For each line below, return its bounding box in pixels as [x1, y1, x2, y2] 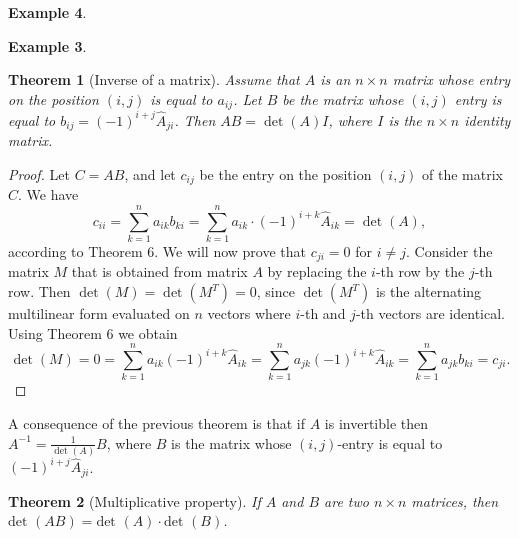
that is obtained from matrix [71, 261, 248, 282]
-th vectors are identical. [355, 303, 505, 323]
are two [324, 490, 369, 511]
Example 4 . [8, 2, 87, 22]
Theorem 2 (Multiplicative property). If [8, 490, 261, 511]
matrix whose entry [392, 69, 511, 90]
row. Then [8, 281, 71, 301]
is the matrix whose [171, 432, 292, 453]
